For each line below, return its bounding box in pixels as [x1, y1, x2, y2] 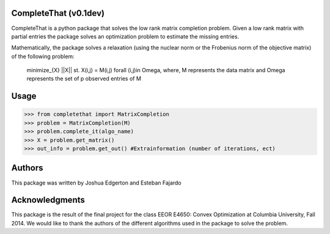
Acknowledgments [11, 195, 86, 205]
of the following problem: [11, 53, 75, 60]
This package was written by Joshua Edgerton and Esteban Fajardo [11, 179, 182, 186]
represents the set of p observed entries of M [26, 75, 142, 82]
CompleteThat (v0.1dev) [11, 8, 105, 18]
